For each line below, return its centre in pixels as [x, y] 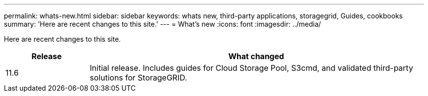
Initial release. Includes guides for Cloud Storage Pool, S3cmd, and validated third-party [251, 68]
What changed [256, 56]
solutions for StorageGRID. [138, 78]
